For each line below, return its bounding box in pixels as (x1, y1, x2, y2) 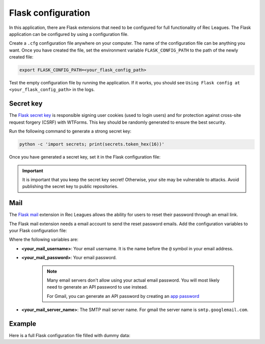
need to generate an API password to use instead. (47, 284, 148, 290)
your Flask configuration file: (9, 227, 67, 233)
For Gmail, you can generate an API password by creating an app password (47, 293, 200, 299)
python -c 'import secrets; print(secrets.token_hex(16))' (19, 141, 164, 147)
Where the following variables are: (9, 237, 79, 242)
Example (9, 319, 36, 328)
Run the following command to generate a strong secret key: (9, 128, 132, 134)
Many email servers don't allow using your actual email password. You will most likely (47, 277, 220, 283)
